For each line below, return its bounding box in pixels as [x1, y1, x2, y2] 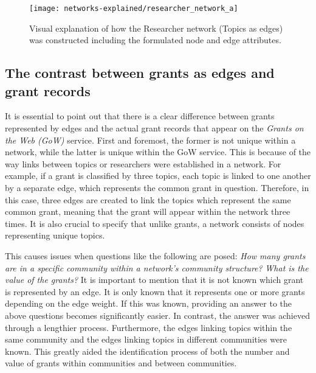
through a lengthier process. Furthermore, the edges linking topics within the [5, 321, 292, 333]
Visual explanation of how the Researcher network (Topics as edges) [29, 21, 283, 34]
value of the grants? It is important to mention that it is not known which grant [5, 273, 304, 286]
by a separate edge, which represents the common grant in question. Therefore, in [5, 181, 309, 193]
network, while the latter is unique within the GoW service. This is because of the [5, 145, 311, 158]
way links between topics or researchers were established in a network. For [5, 157, 281, 170]
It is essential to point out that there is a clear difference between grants [5, 110, 275, 122]
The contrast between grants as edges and [5, 63, 275, 82]
